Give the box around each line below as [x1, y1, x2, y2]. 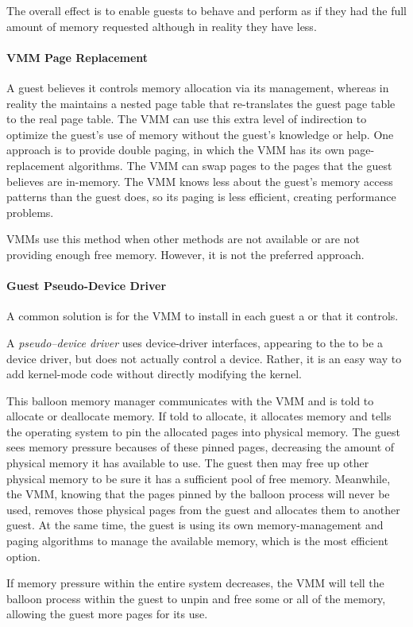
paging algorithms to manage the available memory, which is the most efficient [6, 532, 388, 549]
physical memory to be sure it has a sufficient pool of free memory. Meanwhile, [6, 470, 391, 486]
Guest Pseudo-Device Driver [6, 277, 167, 294]
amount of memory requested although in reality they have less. [6, 17, 317, 34]
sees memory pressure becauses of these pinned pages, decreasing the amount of [6, 439, 395, 455]
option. [6, 548, 41, 564]
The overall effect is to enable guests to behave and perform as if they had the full [6, 2, 407, 18]
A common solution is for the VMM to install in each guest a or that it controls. [6, 308, 399, 324]
